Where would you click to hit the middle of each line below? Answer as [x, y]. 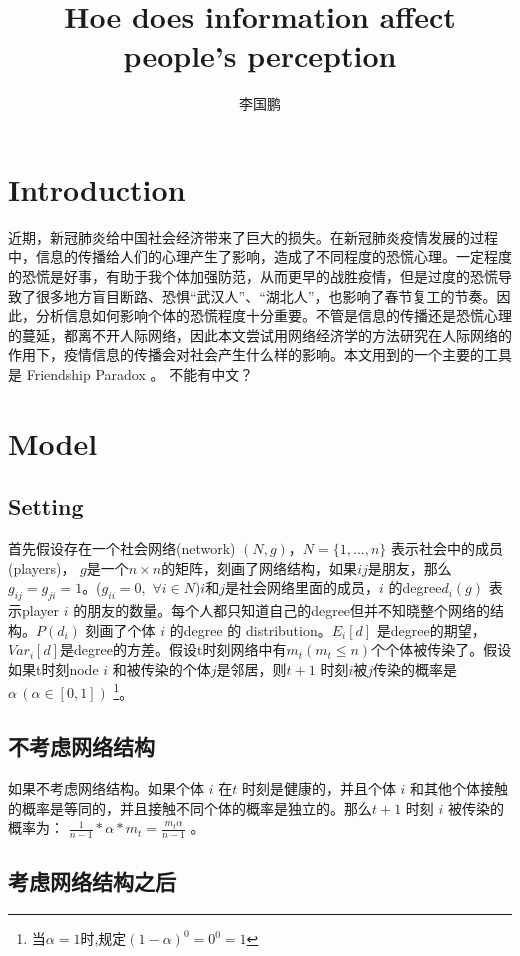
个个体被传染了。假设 [441, 649]
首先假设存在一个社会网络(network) [122, 548]
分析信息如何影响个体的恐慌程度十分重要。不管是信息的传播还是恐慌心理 [273, 315]
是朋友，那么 [409, 567]
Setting [46, 506]
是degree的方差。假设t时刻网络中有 [173, 649]
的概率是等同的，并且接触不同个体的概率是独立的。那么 [190, 807]
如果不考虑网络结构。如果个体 [106, 787]
